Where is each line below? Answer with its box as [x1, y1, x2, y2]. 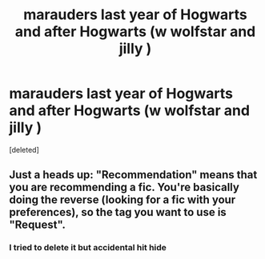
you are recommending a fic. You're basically [9, 181, 239, 194]
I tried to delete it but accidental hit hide [9, 242, 167, 253]
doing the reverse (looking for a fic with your [9, 193, 236, 207]
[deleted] [9, 145, 39, 154]
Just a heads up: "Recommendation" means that [9, 168, 258, 181]
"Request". [9, 218, 66, 232]
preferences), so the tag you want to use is [9, 205, 227, 219]
